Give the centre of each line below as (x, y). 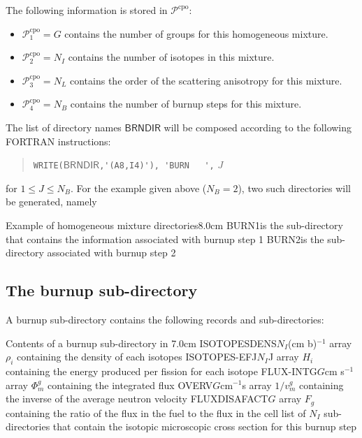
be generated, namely (51, 202)
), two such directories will (295, 188)
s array (257, 385)
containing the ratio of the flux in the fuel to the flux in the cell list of (156, 413)
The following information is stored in (87, 10)
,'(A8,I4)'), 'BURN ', (157, 166)
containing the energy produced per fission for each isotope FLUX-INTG (161, 371)
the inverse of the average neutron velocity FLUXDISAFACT (137, 399)
